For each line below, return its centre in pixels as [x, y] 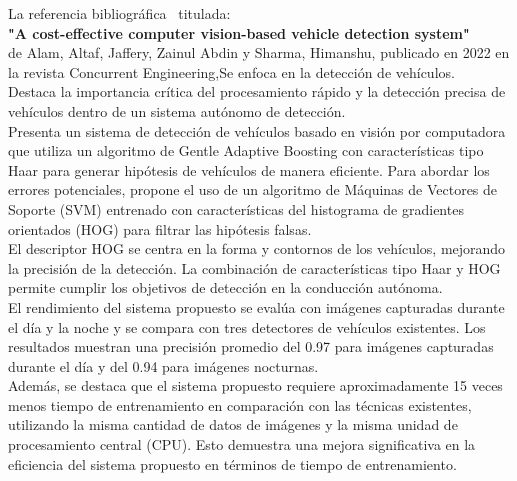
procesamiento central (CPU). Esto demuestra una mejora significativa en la [242, 444]
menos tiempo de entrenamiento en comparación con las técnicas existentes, [240, 404]
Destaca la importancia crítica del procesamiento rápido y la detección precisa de [257, 91]
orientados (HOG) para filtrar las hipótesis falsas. [160, 228]
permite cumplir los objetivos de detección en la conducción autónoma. [225, 287]
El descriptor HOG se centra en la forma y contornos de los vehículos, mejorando [257, 248]
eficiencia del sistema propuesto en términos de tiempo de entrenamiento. [232, 463]
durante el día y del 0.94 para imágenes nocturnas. [163, 365]
